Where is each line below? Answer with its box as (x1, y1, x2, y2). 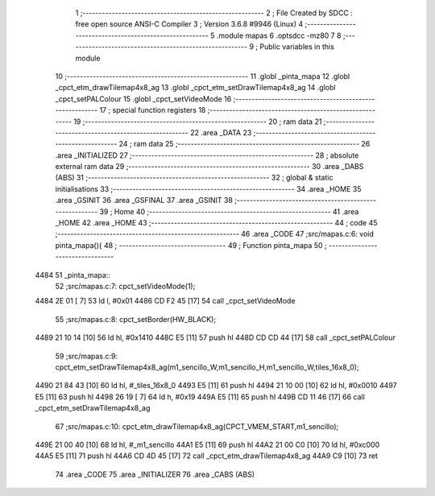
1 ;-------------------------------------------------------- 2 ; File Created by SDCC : (75, 8, 354, 18)
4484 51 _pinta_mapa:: (35, 270, 110, 279)
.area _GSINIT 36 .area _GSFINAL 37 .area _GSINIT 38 (55, 196, 234, 205)
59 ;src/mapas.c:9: (55, 351, 118, 361)
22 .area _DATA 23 (189, 127, 252, 137)
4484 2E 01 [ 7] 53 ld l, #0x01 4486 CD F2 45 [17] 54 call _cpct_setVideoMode (35, 296, 296, 306)
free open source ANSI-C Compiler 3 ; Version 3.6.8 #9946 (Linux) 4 (75, 19, 304, 29)
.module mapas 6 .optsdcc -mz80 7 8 (216, 31, 342, 40)
